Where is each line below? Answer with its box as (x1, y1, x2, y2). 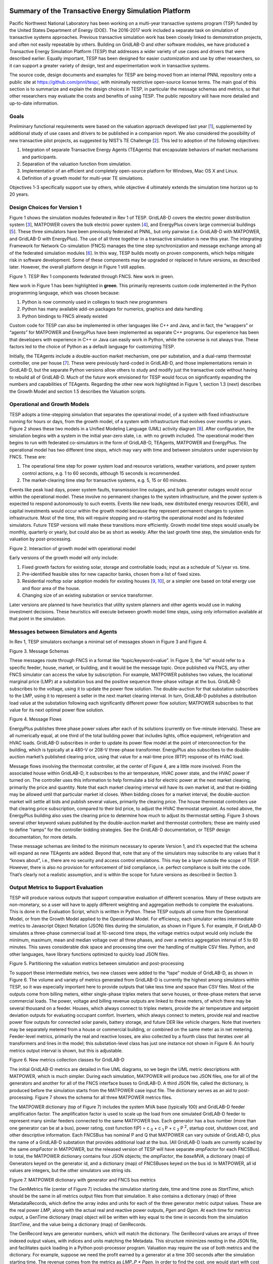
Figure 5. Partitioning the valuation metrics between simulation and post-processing (9, 961, 184, 967)
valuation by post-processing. (9, 536, 72, 542)
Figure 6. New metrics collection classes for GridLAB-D (9, 1057, 125, 1063)
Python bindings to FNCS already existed (22, 313, 108, 319)
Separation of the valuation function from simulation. (22, 161, 132, 167)
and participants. (22, 154, 58, 160)
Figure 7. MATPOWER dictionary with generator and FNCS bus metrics (9, 1177, 156, 1183)
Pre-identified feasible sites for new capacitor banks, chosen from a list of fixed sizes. (22, 571, 202, 577)
